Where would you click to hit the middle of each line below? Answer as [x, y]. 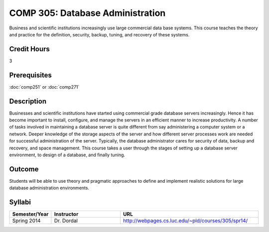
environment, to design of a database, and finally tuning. [67, 155]
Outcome [24, 169]
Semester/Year [30, 214]
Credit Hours [29, 49]
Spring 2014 [26, 221]
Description [28, 101]
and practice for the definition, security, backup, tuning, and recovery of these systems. [99, 34]
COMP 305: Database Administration [87, 13]
